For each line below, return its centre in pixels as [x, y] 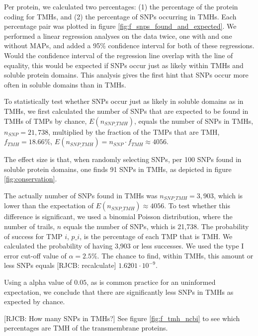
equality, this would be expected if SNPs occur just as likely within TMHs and [124, 65]
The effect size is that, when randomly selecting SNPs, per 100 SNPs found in [123, 159]
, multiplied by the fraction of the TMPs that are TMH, [134, 131]
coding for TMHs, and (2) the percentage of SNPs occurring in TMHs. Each [120, 16]
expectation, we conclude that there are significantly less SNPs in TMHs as [119, 292]
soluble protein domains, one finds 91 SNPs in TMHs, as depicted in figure [118, 169]
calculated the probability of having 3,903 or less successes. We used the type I [124, 246]
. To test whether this [197, 206]
